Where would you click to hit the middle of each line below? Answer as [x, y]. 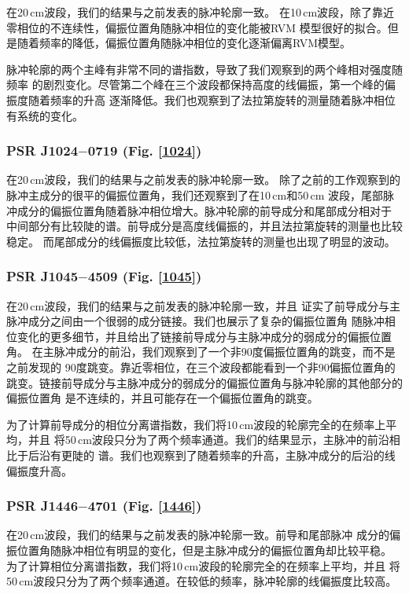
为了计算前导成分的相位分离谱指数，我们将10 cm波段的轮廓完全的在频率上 [196, 424]
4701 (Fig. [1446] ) [145, 506]
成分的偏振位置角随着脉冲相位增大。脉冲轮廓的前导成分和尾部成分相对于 [204, 210]
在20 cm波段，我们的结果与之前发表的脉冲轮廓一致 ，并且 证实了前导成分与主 [203, 305]
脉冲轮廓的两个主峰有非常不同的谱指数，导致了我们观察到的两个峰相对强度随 [204, 69]
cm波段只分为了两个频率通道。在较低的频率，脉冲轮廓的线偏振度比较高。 [208, 581]
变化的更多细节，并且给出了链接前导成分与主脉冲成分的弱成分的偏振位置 [204, 336]
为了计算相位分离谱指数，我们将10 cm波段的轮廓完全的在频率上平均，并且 [196, 565]
